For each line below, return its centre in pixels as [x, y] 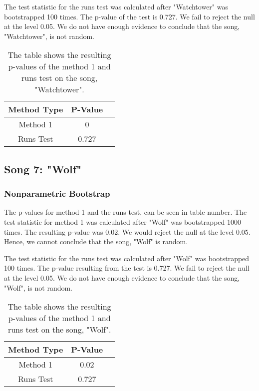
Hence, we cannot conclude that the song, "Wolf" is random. [96, 241]
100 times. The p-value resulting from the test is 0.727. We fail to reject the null [127, 268]
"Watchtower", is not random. [49, 36]
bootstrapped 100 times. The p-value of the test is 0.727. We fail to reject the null [129, 16]
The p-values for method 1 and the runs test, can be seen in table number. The [126, 212]
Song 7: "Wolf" [43, 169]
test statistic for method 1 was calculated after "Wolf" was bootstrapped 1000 [123, 221]
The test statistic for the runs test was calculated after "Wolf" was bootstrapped [127, 258]
